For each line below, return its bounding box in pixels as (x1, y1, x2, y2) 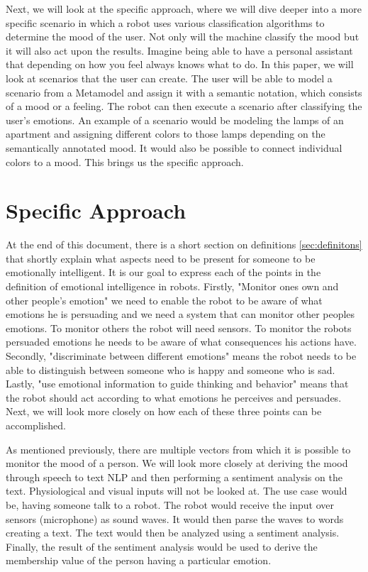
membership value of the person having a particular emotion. (6, 553, 272, 568)
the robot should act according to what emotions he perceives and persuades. (6, 390, 342, 405)
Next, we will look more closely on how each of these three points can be (6, 404, 322, 419)
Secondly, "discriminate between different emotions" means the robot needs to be (6, 348, 357, 363)
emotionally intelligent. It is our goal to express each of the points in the (6, 265, 321, 280)
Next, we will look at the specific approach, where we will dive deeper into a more (6, 1, 362, 16)
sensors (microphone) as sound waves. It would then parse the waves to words (6, 511, 344, 526)
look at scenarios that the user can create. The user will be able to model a (6, 70, 333, 85)
